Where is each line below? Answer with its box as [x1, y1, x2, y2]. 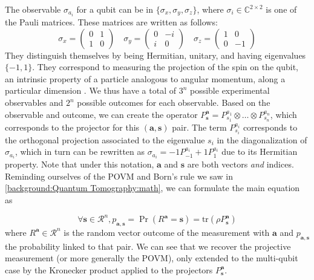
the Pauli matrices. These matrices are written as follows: [5, 16, 218, 28]
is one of [266, 3, 297, 15]
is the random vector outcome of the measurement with [64, 226, 270, 238]
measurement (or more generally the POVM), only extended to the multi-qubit [5, 252, 298, 264]
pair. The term [172, 120, 227, 133]
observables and [5, 96, 64, 109]
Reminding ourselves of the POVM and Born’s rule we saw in [5, 169, 234, 182]
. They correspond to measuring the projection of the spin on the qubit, [32, 60, 299, 73]
